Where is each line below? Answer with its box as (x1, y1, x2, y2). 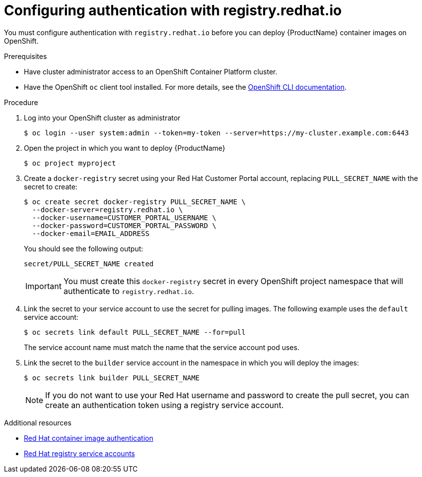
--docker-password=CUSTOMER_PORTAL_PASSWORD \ (32, 221, 216, 230)
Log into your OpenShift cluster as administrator (24, 113, 181, 122)
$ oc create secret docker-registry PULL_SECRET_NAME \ (24, 197, 246, 206)
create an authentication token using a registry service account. (45, 400, 284, 410)
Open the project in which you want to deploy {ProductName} (24, 143, 225, 152)
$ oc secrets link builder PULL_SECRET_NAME (24, 373, 200, 382)
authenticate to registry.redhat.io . (63, 286, 194, 296)
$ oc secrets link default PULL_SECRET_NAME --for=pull (24, 328, 246, 336)
